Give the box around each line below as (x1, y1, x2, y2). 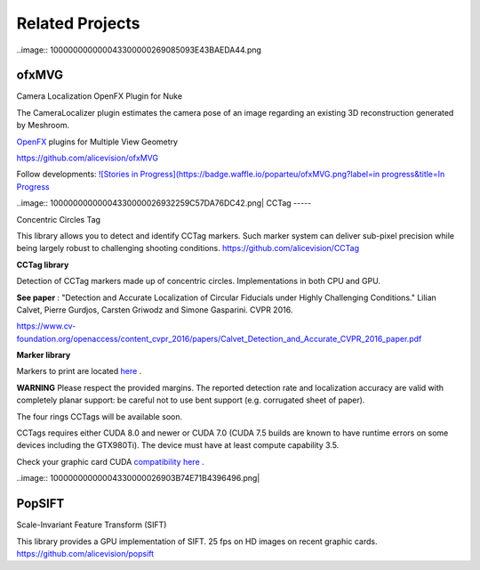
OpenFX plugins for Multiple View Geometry (16, 136, 178, 147)
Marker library (16, 350, 71, 361)
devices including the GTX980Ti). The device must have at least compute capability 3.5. (16, 440, 340, 451)
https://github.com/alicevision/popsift (16, 548, 155, 558)
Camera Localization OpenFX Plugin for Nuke (16, 91, 182, 102)
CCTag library (16, 259, 69, 270)
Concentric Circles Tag (16, 214, 101, 224)
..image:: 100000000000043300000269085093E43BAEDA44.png (16, 45, 262, 55)
